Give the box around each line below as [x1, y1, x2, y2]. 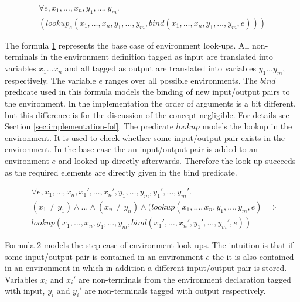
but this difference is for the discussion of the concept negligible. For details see [5, 108, 289, 121]
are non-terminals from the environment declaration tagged [79, 273, 291, 285]
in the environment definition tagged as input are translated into [40, 50, 273, 63]
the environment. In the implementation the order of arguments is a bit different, [5, 97, 296, 109]
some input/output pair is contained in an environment [5, 250, 203, 262]
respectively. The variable [5, 74, 96, 86]
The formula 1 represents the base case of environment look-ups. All [5, 39, 250, 51]
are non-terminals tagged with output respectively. [84, 284, 266, 297]
